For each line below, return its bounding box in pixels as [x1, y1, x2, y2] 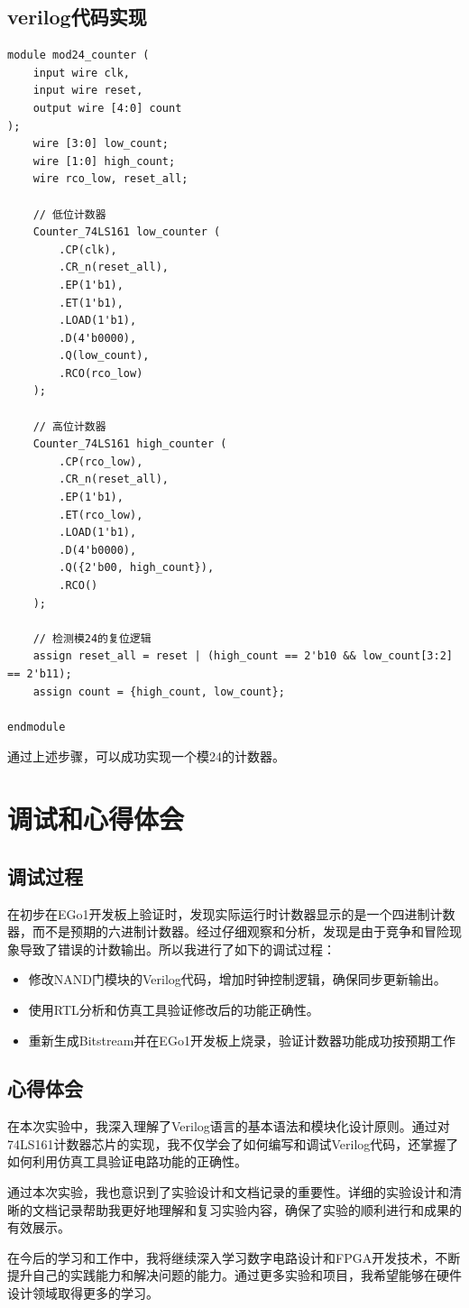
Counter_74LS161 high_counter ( [32, 438, 227, 451]
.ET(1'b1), [59, 296, 124, 309]
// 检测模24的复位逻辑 [32, 631, 152, 645]
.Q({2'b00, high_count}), [59, 561, 215, 575]
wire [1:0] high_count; [32, 154, 176, 168]
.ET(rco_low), [59, 508, 143, 521]
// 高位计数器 [32, 419, 106, 433]
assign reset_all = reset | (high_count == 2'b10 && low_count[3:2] [32, 649, 453, 663]
